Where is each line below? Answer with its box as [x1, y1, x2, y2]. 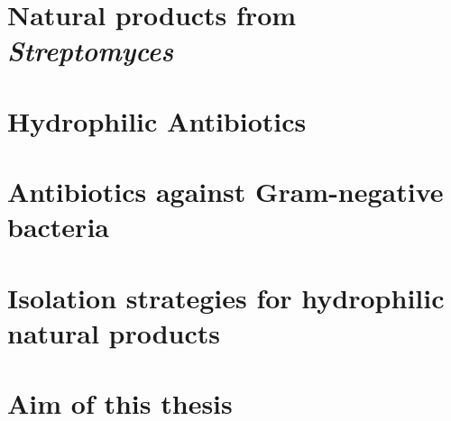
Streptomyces [7, 32, 174, 69]
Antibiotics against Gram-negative [7, 173, 444, 210]
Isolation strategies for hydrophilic [7, 279, 445, 316]
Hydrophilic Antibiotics [7, 102, 307, 139]
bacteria [7, 208, 109, 245]
